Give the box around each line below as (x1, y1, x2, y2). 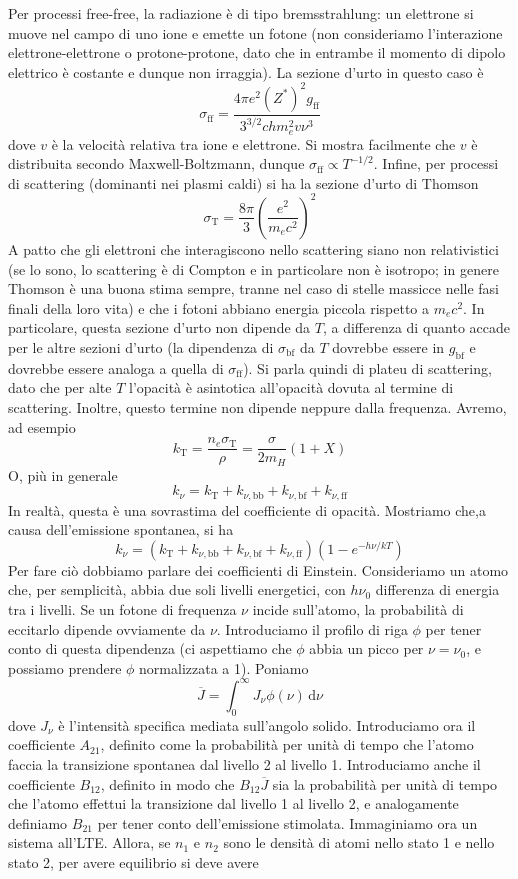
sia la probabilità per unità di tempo (272, 773, 498, 794)
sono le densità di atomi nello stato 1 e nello (223, 832, 495, 853)
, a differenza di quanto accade (322, 317, 511, 338)
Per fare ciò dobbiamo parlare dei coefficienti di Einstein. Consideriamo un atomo (8, 559, 509, 580)
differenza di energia (375, 579, 500, 600)
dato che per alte (8, 377, 112, 398)
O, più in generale (8, 464, 118, 485)
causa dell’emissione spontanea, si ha (8, 519, 234, 540)
